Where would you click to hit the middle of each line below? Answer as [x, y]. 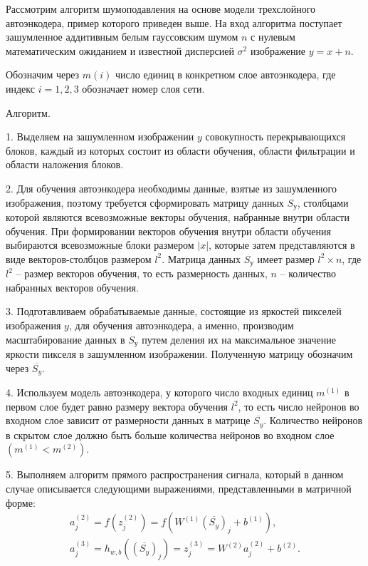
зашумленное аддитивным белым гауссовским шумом [122, 37]
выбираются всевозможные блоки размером [100, 245]
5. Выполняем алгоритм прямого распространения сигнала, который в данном [175, 474]
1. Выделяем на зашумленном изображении [100, 137]
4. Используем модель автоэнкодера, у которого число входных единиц [159, 392]
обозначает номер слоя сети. [143, 88]
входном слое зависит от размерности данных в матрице [128, 420]
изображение [278, 50]
